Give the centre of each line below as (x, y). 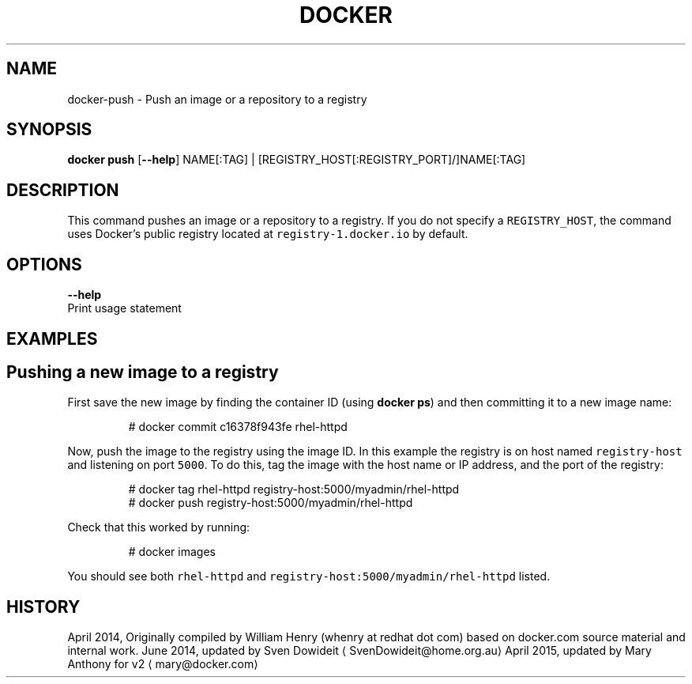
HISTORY (43, 607)
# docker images (172, 552)
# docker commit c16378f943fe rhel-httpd (238, 427)
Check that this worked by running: (159, 527)
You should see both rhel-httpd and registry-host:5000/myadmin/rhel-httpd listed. (309, 576)
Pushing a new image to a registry (143, 372)
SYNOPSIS (49, 130)
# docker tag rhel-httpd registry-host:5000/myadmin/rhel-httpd (294, 489)
